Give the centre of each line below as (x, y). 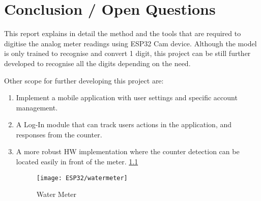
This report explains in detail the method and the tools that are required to (123, 33)
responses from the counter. (59, 134)
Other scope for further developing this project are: (84, 80)
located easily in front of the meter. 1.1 (77, 162)
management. (37, 107)
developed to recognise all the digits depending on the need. (97, 63)
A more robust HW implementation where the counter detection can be (128, 151)
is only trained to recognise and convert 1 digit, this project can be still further (127, 53)
